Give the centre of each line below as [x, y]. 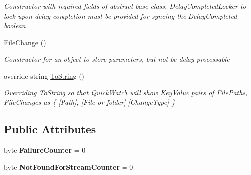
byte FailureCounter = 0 [45, 149]
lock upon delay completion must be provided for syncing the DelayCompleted [121, 16]
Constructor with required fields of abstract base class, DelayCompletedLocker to [125, 6]
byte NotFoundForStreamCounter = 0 [69, 166]
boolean [15, 26]
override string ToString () [44, 75]
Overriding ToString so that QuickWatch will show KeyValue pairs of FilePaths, [126, 92]
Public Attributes [50, 129]
